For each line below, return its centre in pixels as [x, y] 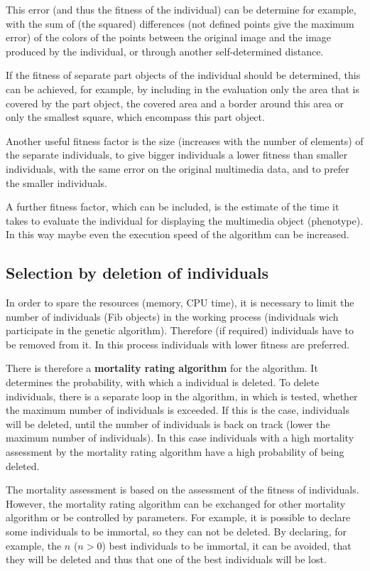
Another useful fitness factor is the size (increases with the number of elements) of [185, 140]
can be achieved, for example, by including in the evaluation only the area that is [183, 89]
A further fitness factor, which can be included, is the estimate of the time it [173, 207]
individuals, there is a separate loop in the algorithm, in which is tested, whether [182, 396]
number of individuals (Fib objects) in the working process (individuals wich [172, 316]
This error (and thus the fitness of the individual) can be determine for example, [181, 9]
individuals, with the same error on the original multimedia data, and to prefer [178, 168]
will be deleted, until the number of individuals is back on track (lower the [168, 423]
